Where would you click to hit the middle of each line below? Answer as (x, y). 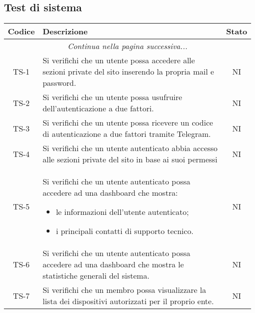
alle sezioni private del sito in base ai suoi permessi (130, 159)
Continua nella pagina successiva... (127, 46)
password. (59, 83)
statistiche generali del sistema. (96, 276)
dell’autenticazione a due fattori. (98, 108)
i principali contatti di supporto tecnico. (125, 231)
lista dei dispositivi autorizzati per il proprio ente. (128, 301)
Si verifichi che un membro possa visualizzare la (124, 290)
